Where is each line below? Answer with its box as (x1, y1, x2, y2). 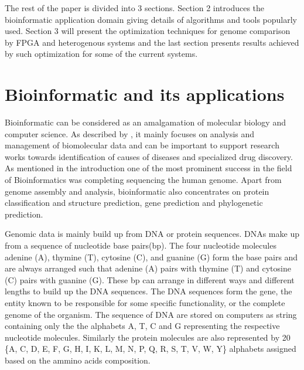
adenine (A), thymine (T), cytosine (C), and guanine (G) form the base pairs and (5, 250, 298, 263)
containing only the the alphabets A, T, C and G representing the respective (5, 320, 280, 332)
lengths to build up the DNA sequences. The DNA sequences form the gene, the (5, 285, 292, 297)
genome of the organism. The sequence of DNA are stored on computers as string (5, 308, 297, 320)
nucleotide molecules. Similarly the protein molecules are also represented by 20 (5, 331, 291, 343)
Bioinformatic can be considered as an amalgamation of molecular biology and (5, 116, 286, 128)
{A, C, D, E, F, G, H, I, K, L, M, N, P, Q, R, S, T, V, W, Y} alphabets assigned (5, 342, 296, 355)
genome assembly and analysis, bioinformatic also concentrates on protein (5, 185, 269, 197)
